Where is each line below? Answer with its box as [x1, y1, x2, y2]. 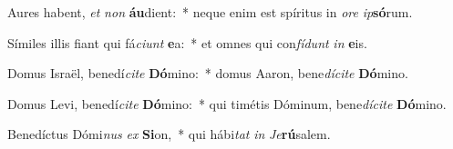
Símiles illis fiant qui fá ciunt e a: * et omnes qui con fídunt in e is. [7, 33, 367, 52]
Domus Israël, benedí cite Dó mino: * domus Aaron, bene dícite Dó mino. [7, 64, 408, 83]
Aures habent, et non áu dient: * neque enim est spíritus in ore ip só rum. [7, 3, 413, 21]
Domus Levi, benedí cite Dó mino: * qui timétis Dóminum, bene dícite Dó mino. [7, 94, 447, 113]
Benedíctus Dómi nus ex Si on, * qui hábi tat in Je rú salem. [7, 124, 331, 144]
